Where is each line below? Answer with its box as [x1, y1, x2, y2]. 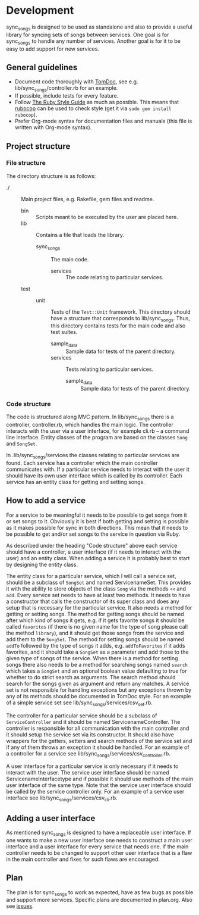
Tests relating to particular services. [65, 366, 153, 373]
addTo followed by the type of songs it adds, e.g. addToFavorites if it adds [6, 642, 185, 649]
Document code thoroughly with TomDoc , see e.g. [14, 78, 138, 85]
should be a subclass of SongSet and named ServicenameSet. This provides [6, 579, 191, 586]
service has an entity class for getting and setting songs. [6, 478, 146, 485]
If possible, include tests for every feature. [14, 92, 119, 99]
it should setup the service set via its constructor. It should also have [6, 730, 174, 738]
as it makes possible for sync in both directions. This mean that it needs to [6, 524, 188, 531]
